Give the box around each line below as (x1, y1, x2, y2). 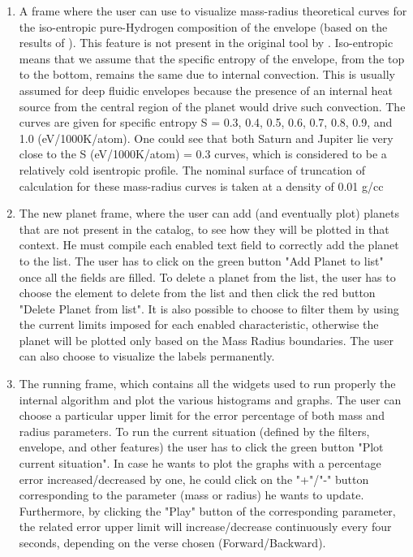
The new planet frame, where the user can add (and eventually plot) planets (19, 205, 399, 222)
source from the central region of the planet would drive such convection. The (19, 97, 406, 114)
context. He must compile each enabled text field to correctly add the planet (19, 236, 399, 253)
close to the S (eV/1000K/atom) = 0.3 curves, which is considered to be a (19, 145, 387, 162)
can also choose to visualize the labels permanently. (19, 348, 275, 365)
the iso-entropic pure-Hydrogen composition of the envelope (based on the (19, 18, 388, 35)
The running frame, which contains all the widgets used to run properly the (19, 375, 396, 392)
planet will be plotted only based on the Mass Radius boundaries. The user (19, 331, 394, 348)
